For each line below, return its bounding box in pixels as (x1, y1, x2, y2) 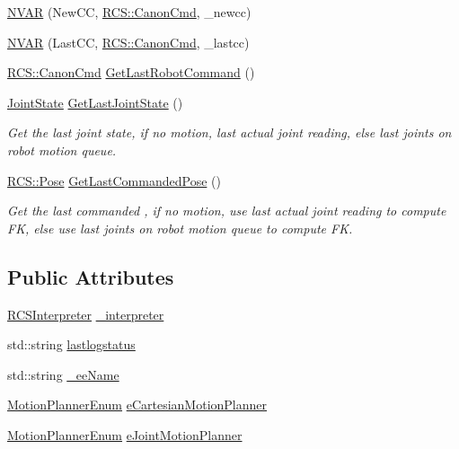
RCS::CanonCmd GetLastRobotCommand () (7, 63, 255, 82)
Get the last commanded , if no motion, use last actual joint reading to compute (7, 201, 446, 220)
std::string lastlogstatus (7, 335, 136, 354)
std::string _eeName (7, 365, 119, 383)
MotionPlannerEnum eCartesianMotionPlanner (7, 395, 268, 414)
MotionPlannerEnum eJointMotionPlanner (7, 425, 243, 444)
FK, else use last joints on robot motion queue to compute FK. (7, 218, 353, 237)
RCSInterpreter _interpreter (7, 304, 164, 323)
